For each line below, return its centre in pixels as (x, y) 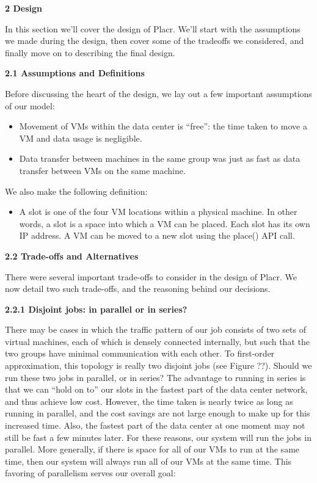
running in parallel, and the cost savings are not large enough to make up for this (158, 413)
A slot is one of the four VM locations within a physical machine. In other (158, 212)
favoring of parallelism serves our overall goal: (90, 473)
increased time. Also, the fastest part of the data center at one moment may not (155, 425)
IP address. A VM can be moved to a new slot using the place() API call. (157, 235)
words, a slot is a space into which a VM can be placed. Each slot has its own (165, 223)
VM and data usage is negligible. (81, 138)
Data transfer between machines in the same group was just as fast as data (160, 158)
